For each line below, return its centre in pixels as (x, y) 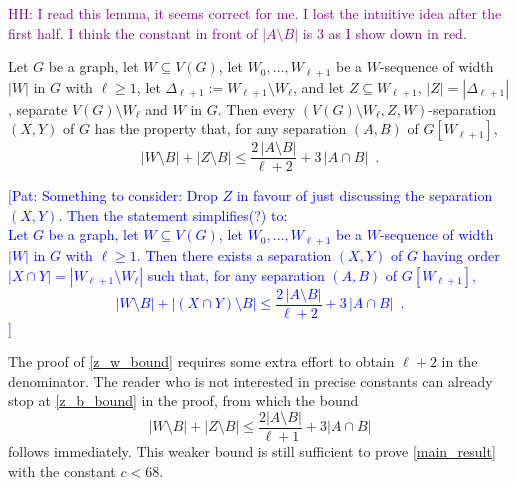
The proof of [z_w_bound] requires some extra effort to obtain (201, 361)
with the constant (62, 470)
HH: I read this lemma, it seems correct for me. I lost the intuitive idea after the (255, 13)
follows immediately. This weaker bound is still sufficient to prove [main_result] (252, 451)
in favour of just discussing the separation (364, 195)
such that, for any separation (236, 274)
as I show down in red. (397, 32)
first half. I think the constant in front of (133, 32)
